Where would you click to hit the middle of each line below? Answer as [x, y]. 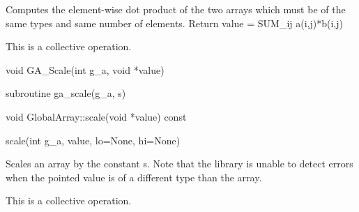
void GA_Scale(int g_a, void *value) [85, 69]
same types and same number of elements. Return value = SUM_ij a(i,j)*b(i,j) [174, 23]
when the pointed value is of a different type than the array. [134, 177]
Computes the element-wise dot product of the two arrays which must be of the [176, 9]
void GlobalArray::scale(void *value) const [96, 116]
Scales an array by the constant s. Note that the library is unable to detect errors [179, 164]
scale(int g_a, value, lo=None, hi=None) [93, 140]
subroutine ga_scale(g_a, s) [66, 93]
